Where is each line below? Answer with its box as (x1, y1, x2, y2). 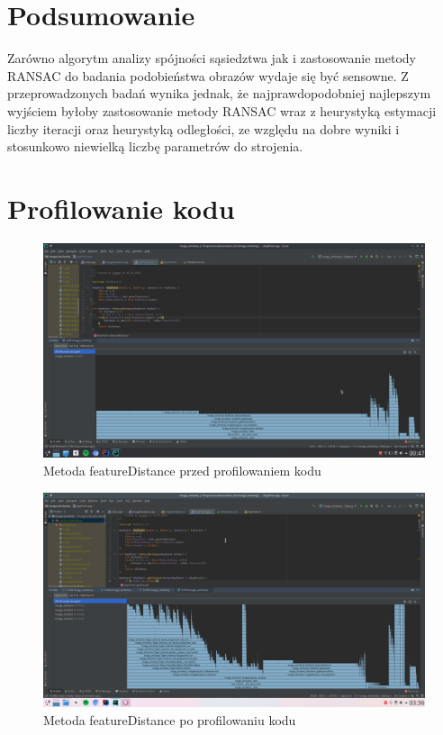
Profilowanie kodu (7, 189, 235, 226)
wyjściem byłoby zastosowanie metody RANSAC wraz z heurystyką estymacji (7, 101, 437, 120)
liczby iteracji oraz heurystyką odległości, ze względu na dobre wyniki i (7, 119, 400, 138)
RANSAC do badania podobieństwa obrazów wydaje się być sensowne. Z (7, 66, 409, 85)
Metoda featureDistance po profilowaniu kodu (43, 710, 296, 729)
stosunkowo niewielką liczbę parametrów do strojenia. (7, 137, 303, 156)
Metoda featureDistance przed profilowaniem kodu (43, 460, 321, 479)
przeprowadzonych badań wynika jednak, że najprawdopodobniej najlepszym (7, 84, 431, 103)
